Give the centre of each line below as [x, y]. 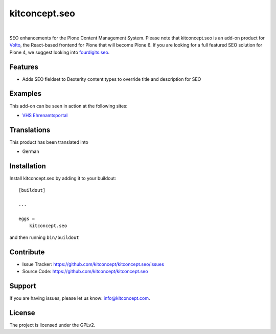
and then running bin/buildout [44, 237]
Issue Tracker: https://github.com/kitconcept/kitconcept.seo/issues [93, 264]
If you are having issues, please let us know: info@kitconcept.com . [80, 298]
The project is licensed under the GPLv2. [52, 325]
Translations [30, 130]
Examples [26, 94]
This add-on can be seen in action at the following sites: [68, 106]
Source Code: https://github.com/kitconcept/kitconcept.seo [85, 272]
